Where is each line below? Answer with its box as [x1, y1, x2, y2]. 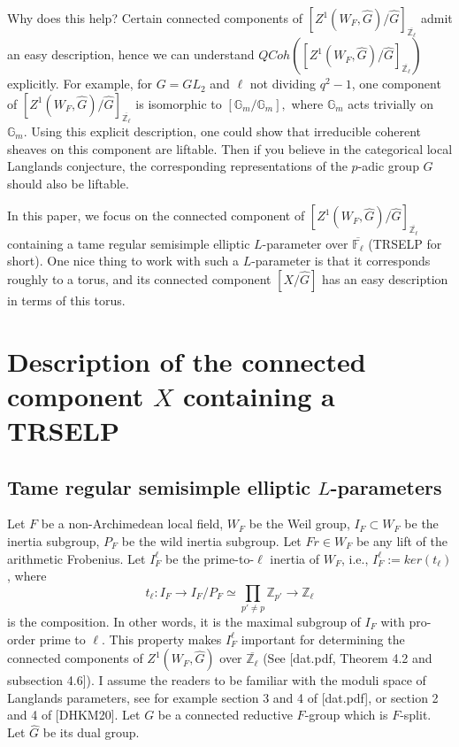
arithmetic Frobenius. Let [7, 549, 146, 567]
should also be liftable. [7, 173, 129, 192]
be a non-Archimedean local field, [41, 514, 224, 533]
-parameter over [262, 234, 348, 252]
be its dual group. [42, 723, 140, 742]
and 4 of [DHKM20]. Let [7, 705, 141, 724]
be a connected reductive [157, 705, 293, 724]
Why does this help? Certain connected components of [7, 9, 302, 27]
